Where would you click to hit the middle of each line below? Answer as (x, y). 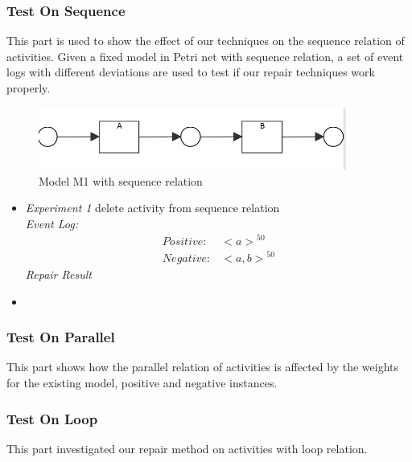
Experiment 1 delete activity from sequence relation (152, 208)
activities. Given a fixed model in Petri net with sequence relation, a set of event (205, 56)
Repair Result (58, 274)
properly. (29, 88)
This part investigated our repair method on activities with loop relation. (187, 448)
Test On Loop (52, 418)
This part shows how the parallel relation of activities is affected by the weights (203, 367)
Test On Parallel (61, 337)
